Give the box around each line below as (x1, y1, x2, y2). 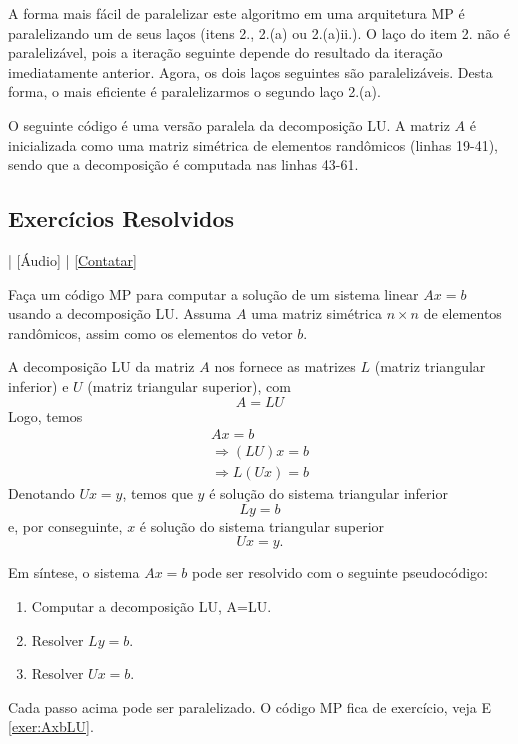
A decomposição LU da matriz (8, 356, 195, 377)
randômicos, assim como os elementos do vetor (8, 322, 293, 343)
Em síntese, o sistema (8, 562, 140, 583)
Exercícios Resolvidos (8, 203, 235, 234)
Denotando (8, 483, 75, 504)
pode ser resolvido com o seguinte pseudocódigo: (192, 562, 488, 583)
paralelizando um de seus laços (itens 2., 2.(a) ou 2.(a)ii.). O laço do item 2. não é (8, 22, 510, 43)
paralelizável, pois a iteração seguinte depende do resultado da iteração (8, 42, 443, 63)
